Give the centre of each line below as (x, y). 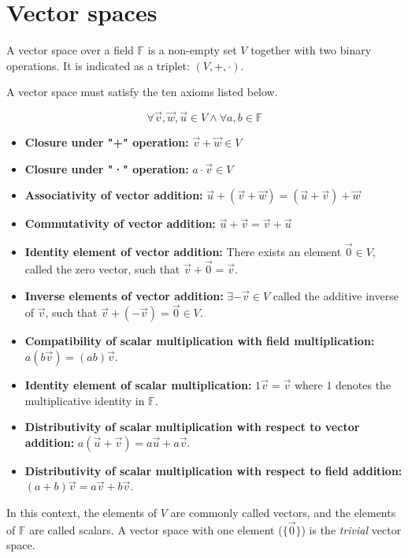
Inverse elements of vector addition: (124, 295)
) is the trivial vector (351, 529)
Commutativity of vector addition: (120, 223)
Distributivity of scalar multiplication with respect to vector (192, 427)
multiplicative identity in (85, 400)
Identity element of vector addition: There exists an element (183, 252)
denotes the (363, 384)
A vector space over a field (70, 50)
